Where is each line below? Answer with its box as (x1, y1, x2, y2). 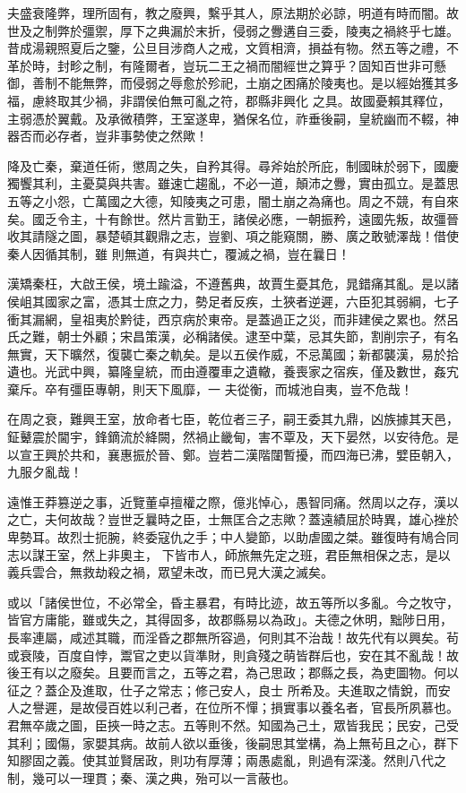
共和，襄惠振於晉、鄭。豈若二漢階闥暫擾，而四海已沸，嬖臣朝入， (69, 444, 459, 463)
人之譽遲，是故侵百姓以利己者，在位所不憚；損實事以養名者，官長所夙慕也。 (7, 698, 459, 717)
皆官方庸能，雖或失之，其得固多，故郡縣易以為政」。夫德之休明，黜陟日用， (7, 610, 453, 629)
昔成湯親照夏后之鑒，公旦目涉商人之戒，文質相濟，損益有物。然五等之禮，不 (7, 39, 459, 57)
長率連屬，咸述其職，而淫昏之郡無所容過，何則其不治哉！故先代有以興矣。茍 (7, 628, 459, 646)
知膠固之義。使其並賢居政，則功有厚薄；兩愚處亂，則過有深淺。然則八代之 (7, 751, 446, 770)
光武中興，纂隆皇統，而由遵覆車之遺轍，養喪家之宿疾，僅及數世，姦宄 (44, 362, 459, 381)
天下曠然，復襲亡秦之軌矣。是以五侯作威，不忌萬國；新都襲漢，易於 (44, 344, 446, 363)
